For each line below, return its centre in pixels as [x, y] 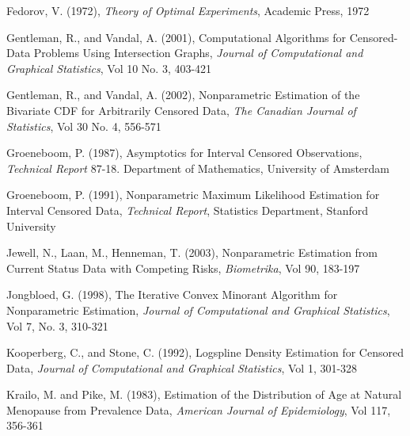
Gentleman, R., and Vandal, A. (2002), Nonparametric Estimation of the [183, 95]
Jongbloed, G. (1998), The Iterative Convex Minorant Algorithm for [172, 294]
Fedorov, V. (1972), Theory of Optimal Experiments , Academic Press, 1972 [188, 10]
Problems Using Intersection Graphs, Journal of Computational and [198, 53]
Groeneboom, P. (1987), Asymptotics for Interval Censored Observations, [184, 153]
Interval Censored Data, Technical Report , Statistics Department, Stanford [188, 210]
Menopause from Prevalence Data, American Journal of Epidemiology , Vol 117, [199, 409]
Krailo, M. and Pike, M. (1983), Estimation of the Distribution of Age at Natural [204, 394]
